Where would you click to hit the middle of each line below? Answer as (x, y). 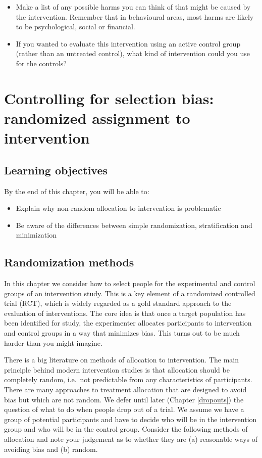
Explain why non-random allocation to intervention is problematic (118, 208)
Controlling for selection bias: (109, 98)
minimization (36, 235)
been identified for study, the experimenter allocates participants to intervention (128, 323)
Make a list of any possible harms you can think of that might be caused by (133, 7)
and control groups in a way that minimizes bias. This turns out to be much (122, 333)
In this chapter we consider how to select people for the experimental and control (130, 283)
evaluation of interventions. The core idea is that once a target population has (125, 313)
